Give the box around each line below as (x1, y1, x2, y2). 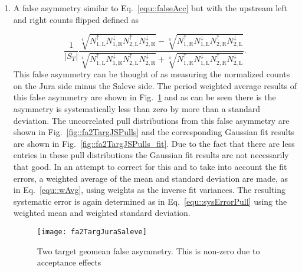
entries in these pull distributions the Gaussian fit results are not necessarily (13, 149, 289, 161)
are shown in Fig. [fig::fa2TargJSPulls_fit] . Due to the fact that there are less (13, 137, 295, 149)
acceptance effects (37, 256, 101, 268)
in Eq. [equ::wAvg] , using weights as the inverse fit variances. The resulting (13, 183, 286, 196)
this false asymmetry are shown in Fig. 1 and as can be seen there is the (13, 91, 276, 103)
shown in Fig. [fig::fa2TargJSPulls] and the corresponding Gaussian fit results (13, 126, 295, 138)
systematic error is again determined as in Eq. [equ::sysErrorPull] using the (13, 195, 287, 207)
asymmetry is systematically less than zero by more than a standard (13, 102, 261, 114)
